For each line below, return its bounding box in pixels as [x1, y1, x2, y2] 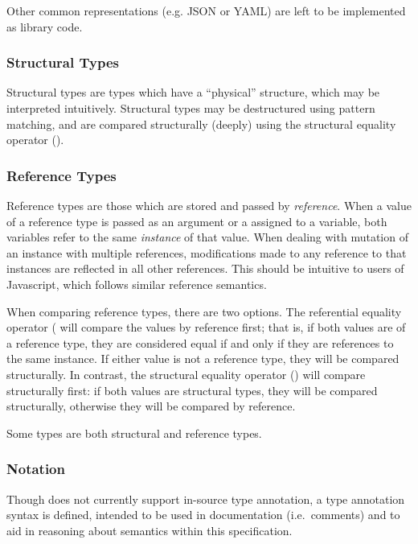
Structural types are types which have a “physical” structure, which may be [6, 84, 380, 101]
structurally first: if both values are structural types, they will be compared [6, 381, 378, 398]
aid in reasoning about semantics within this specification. [6, 521, 293, 538]
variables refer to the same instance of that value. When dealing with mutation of [6, 229, 408, 245]
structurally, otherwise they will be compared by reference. [6, 398, 296, 414]
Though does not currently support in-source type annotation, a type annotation [6, 490, 405, 507]
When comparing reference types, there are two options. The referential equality [6, 303, 402, 319]
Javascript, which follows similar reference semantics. [6, 275, 267, 292]
